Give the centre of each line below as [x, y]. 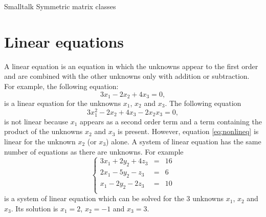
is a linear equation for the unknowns [63, 103]
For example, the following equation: [61, 86]
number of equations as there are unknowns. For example [94, 151]
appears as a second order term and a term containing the [171, 121]
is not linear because [36, 121]
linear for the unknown [40, 141]
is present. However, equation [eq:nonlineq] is [188, 131]
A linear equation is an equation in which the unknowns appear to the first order [131, 66]
